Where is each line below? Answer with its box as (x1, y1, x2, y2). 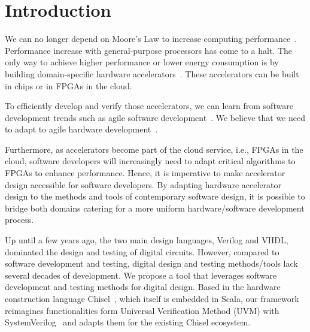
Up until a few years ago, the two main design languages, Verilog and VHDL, (5, 234, 288, 246)
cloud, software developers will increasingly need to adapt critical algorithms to (5, 155, 296, 167)
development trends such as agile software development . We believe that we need (5, 111, 305, 123)
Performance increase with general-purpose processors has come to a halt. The (5, 44, 292, 56)
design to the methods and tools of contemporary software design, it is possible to (5, 190, 305, 203)
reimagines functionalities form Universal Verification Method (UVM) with (5, 304, 279, 316)
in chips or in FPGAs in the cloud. (5, 79, 132, 92)
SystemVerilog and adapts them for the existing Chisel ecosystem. (5, 316, 251, 328)
